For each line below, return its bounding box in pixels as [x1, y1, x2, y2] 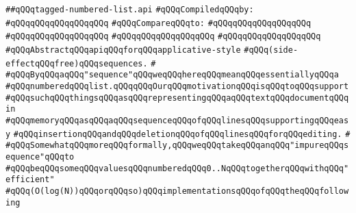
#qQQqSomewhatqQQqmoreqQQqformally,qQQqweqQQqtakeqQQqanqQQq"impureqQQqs [5, 140, 349, 151]
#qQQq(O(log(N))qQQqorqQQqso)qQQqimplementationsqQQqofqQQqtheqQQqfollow [5, 186, 349, 196]
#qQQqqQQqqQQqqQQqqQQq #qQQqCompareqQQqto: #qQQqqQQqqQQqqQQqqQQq [5, 18, 311, 28]
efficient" [5, 175, 55, 185]
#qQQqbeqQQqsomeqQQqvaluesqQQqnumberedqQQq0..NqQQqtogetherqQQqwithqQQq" [5, 163, 349, 173]
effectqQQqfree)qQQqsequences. [5, 58, 148, 68]
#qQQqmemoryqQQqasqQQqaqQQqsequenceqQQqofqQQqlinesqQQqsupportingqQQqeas [5, 115, 349, 125]
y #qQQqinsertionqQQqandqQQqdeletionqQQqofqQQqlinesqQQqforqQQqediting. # [5, 129, 351, 139]
